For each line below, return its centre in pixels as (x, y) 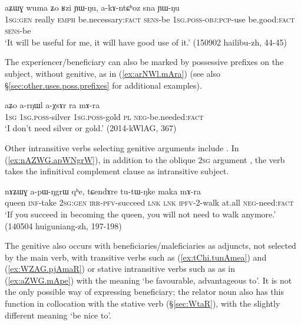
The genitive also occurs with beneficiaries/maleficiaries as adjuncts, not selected (150, 246)
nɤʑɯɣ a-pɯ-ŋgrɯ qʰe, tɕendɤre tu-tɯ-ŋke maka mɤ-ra (103, 191)
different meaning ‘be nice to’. (58, 315)
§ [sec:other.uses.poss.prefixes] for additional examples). (103, 85)
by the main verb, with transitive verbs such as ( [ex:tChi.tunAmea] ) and (136, 257)
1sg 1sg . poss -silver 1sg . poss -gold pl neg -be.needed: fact (104, 116)
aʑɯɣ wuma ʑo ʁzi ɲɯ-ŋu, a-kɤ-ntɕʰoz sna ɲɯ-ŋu (92, 7)
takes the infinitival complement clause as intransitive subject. (117, 171)
